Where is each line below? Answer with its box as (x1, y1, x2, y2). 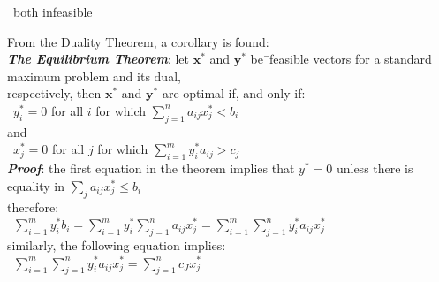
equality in (7, 176, 64, 194)
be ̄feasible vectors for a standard (250, 50, 432, 68)
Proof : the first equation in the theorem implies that (7, 159, 295, 178)
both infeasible (12, 3, 93, 20)
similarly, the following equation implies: (7, 235, 226, 254)
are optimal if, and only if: (162, 84, 306, 103)
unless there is (336, 159, 413, 178)
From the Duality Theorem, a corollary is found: (7, 32, 269, 50)
